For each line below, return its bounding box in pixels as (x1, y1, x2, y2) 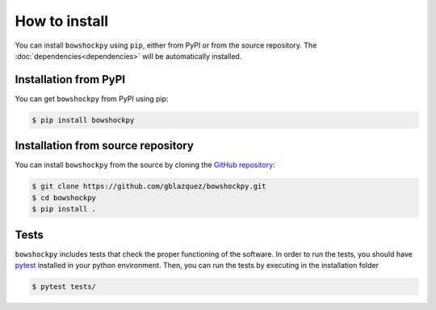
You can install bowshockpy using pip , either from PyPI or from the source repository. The (15, 40, 317, 50)
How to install (15, 12, 109, 30)
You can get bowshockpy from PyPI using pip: (15, 94, 169, 103)
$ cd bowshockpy (31, 193, 97, 202)
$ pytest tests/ (31, 282, 97, 291)
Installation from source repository (15, 139, 194, 153)
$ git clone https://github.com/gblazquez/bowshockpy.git (31, 182, 266, 191)
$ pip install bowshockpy (31, 115, 135, 124)
